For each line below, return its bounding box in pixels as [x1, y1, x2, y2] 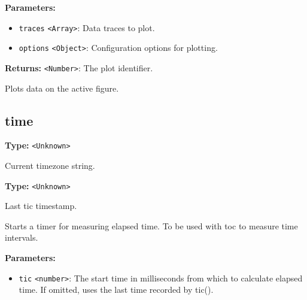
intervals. [5, 231, 38, 244]
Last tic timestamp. [5, 199, 77, 212]
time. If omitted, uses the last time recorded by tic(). [19, 283, 214, 296]
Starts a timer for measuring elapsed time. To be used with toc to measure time [5, 219, 298, 232]
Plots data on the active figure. [5, 81, 119, 94]
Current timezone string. [5, 159, 95, 172]
